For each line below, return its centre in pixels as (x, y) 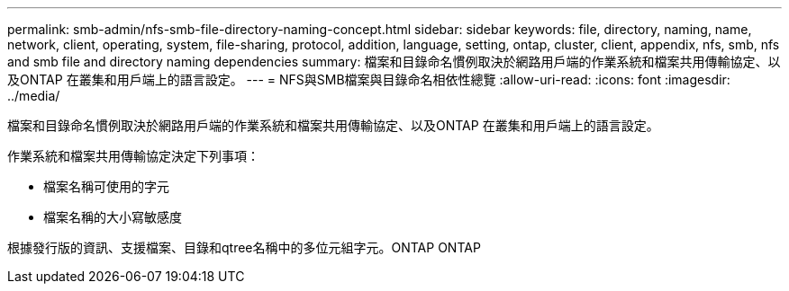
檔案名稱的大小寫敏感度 (113, 217)
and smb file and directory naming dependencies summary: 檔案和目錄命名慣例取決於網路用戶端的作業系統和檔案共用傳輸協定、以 (394, 62)
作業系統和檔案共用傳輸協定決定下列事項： (133, 156)
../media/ (34, 96)
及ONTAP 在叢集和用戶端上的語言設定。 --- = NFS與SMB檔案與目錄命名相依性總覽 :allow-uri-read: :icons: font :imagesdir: (369, 79)
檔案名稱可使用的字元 (106, 186)
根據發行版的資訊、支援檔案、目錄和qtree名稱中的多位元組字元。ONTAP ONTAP (244, 247)
